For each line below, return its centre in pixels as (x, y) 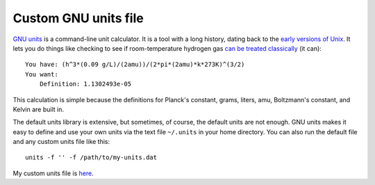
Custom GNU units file (78, 18)
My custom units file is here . (53, 173)
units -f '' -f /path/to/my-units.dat (91, 158)
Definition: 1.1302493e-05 (85, 84)
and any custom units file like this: (61, 142)
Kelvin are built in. (38, 109)
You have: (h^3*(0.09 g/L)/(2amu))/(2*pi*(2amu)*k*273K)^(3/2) (135, 65)
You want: (42, 74)
